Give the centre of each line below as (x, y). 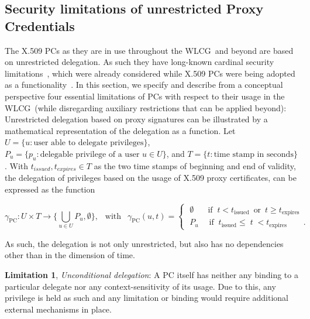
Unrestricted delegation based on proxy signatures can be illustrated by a (136, 119)
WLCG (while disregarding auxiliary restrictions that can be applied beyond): (146, 107)
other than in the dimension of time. (70, 255)
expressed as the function (50, 189)
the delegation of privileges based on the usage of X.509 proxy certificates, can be (151, 178)
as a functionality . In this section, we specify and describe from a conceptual (144, 85)
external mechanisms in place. (58, 309)
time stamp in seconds (254, 154)
